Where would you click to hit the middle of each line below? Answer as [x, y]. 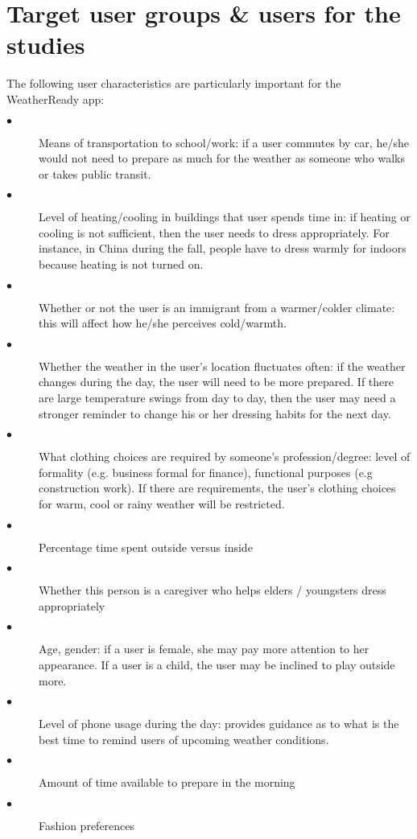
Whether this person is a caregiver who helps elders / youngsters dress [213, 590]
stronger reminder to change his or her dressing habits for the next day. [215, 413]
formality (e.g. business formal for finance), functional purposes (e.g [206, 472]
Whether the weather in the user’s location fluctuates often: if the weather [222, 366]
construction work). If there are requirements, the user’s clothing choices [217, 488]
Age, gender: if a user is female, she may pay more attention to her [204, 649]
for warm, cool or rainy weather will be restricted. [162, 504]
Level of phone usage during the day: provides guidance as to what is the [219, 724]
